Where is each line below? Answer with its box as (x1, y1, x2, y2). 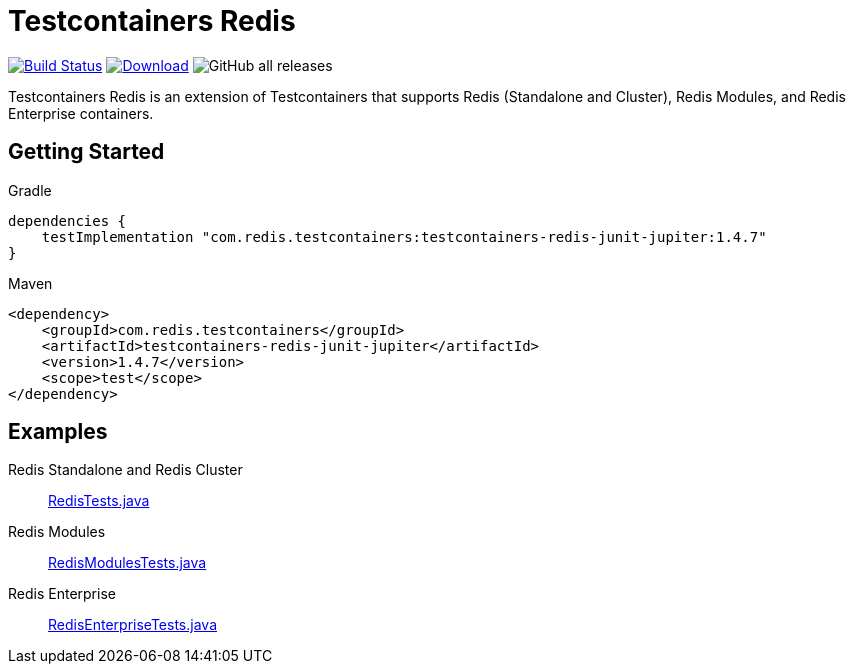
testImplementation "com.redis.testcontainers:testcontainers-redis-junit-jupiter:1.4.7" (41, 228, 767, 245)
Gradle (8, 181, 52, 199)
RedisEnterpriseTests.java (48, 616, 217, 634)
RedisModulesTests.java (48, 554, 207, 572)
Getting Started (8, 139, 165, 165)
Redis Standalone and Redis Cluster (8, 461, 243, 479)
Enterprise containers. (8, 104, 154, 122)
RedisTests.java (48, 492, 150, 510)
